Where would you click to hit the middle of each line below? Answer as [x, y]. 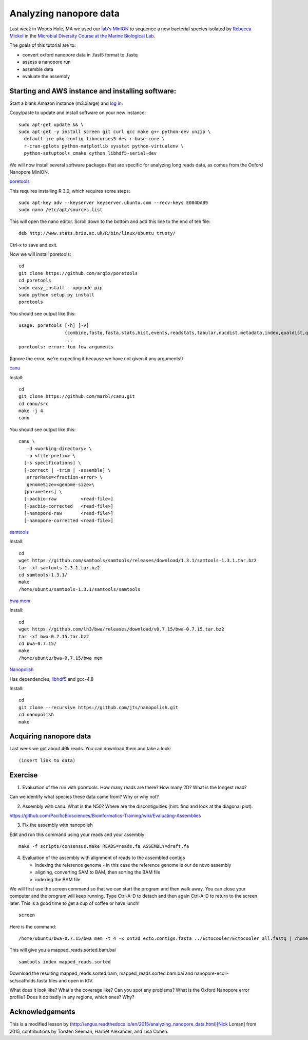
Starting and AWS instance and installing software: [93, 91]
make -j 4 [31, 411]
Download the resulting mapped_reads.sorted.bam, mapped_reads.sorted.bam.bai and [101, 973]
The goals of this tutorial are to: [43, 45]
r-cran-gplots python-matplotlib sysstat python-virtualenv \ [104, 146]
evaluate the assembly [46, 76]
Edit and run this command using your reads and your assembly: [78, 834]
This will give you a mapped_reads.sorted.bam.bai [63, 950]
